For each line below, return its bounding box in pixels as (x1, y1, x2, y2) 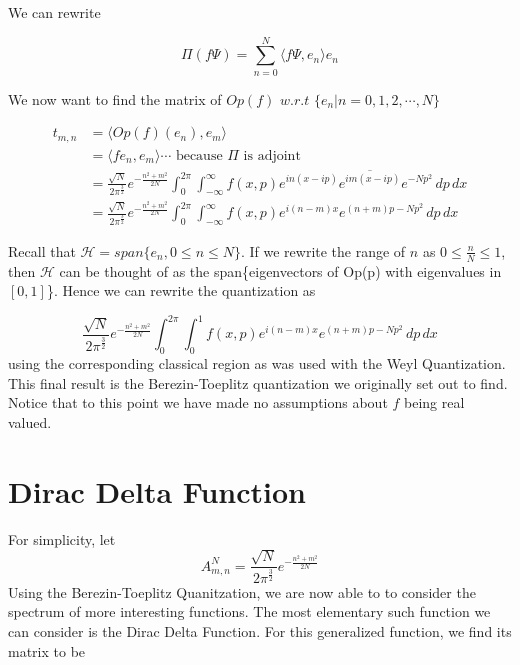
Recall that (8, 240, 76, 261)
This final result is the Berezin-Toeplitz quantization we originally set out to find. (8, 372, 508, 393)
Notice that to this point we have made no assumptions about (8, 392, 388, 413)
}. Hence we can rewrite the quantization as (46, 280, 316, 301)
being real (404, 392, 465, 413)
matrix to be (8, 640, 86, 661)
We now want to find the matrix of (8, 88, 222, 109)
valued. (8, 412, 52, 432)
